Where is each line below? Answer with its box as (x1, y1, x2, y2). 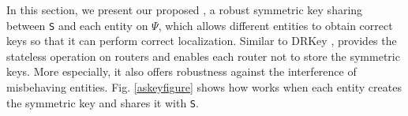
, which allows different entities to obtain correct (158, 17, 393, 33)
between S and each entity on (6, 17, 148, 33)
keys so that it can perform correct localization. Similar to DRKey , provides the (6, 32, 397, 49)
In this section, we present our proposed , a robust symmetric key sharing (6, 2, 363, 17)
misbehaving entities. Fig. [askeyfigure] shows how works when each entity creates (6, 79, 402, 95)
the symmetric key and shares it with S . (6, 94, 199, 110)
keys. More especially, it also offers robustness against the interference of (6, 63, 357, 80)
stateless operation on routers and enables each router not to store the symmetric (6, 47, 400, 64)
